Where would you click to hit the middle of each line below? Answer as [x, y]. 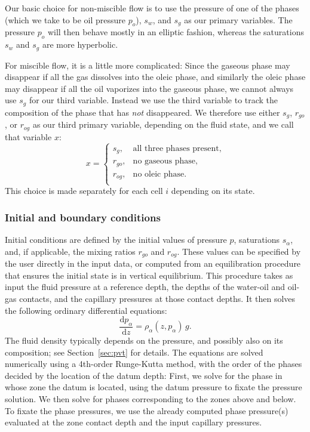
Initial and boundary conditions [83, 217]
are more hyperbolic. [80, 44]
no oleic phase [159, 174]
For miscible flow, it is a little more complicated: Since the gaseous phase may [148, 65]
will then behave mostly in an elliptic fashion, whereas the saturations [176, 32]
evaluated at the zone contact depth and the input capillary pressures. [133, 422]
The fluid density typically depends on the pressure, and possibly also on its [144, 340]
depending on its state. [213, 191]
